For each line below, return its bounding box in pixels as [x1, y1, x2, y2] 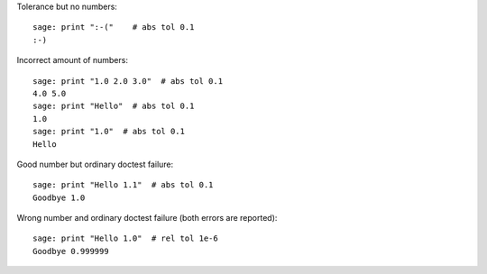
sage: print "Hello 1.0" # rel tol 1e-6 [32, 233, 218, 243]
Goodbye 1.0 [32, 192, 86, 203]
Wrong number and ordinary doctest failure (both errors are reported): [16, 213, 278, 224]
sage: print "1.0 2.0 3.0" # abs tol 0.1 [32, 76, 224, 86]
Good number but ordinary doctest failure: [16, 159, 174, 169]
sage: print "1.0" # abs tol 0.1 [32, 126, 185, 137]
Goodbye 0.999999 [32, 246, 109, 256]
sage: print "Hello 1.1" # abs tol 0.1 [32, 180, 214, 190]
